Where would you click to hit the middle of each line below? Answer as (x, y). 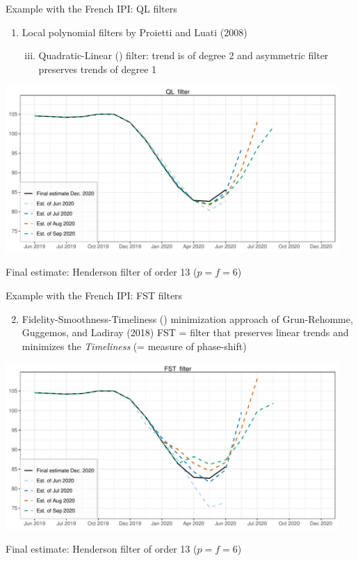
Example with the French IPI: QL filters (91, 8)
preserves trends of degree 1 (98, 69)
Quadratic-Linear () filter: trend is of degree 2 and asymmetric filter (184, 55)
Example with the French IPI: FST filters (94, 295)
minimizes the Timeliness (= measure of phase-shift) (134, 346)
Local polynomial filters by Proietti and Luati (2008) (135, 32)
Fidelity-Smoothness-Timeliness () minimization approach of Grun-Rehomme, (187, 318)
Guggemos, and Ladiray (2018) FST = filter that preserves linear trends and (185, 332)
